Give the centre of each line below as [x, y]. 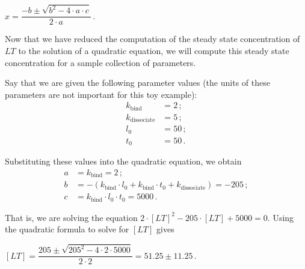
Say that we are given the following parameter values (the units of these [137, 83]
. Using [281, 217]
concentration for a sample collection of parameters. [100, 62]
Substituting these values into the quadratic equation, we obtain [123, 161]
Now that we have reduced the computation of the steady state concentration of [152, 39]
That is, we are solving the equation [71, 217]
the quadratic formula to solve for [67, 229]
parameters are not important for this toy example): [101, 94]
